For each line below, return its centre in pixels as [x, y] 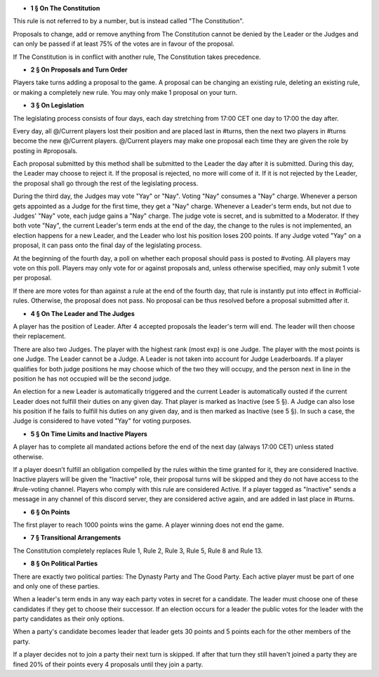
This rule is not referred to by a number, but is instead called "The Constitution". [128, 21]
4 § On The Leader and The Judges [82, 313]
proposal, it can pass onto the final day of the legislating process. [107, 245]
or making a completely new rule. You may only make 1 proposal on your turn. [125, 92]
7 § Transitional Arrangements [76, 538]
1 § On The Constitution [65, 8]
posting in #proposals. [45, 150]
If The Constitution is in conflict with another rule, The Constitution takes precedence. [137, 57]
